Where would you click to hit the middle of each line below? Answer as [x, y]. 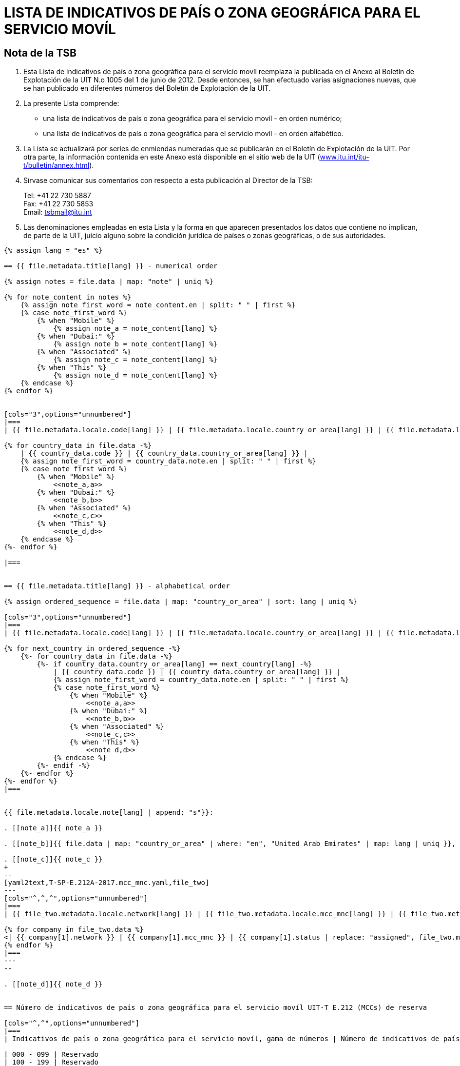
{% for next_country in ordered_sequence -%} [92, 649]
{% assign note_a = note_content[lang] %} [135, 329]
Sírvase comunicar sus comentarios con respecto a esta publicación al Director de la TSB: [168, 181]
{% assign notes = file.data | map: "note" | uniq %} [109, 282]
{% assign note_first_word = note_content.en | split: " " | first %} [158, 305]
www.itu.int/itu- [345, 157]
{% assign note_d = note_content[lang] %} [135, 375]
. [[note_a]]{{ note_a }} [53, 828]
